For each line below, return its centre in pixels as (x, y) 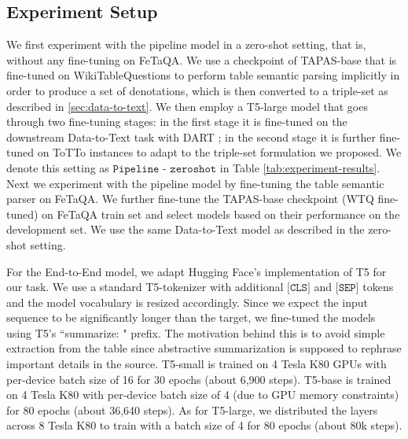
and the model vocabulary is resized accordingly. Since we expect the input (187, 302)
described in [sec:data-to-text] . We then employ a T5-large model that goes (187, 106)
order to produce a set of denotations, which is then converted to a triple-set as (197, 90)
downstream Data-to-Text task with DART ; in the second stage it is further (191, 136)
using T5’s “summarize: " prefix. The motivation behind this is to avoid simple (196, 332)
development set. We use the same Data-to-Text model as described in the (186, 229)
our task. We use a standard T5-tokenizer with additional (145, 287)
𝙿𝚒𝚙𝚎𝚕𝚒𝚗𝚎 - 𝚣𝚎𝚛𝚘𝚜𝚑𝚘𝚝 (165, 169)
